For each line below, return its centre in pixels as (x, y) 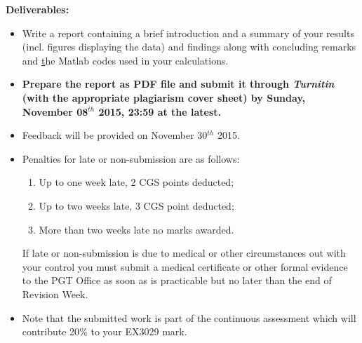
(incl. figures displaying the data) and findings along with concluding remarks (189, 47)
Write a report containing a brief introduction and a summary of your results (188, 33)
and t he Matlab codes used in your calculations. (125, 60)
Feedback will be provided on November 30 (115, 135)
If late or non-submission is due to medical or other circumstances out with (184, 253)
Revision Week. (55, 294)
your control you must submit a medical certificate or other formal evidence (185, 266)
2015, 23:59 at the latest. (160, 111)
